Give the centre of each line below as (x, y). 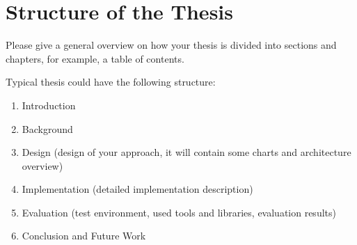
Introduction (49, 105)
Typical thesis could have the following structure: (111, 82)
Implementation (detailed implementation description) (137, 189)
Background (47, 128)
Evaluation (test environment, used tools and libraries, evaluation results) (179, 212)
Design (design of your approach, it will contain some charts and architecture (187, 152)
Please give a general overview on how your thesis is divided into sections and (171, 45)
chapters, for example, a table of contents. (95, 58)
